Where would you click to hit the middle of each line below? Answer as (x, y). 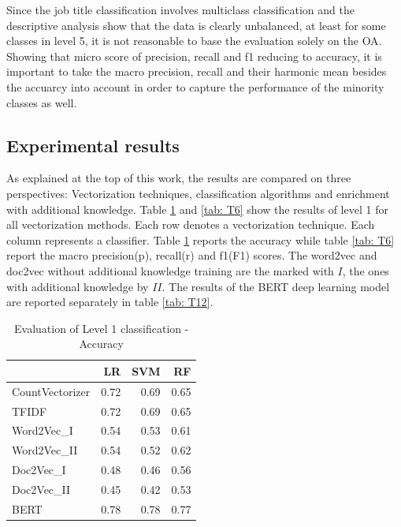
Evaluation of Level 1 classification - (102, 328)
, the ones (366, 270)
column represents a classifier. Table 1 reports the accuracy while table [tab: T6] (200, 239)
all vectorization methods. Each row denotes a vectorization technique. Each (191, 224)
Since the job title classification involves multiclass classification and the (180, 9)
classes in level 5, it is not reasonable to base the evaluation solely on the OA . (194, 41)
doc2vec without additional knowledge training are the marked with (170, 270)
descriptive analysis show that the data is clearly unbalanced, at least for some (196, 25)
